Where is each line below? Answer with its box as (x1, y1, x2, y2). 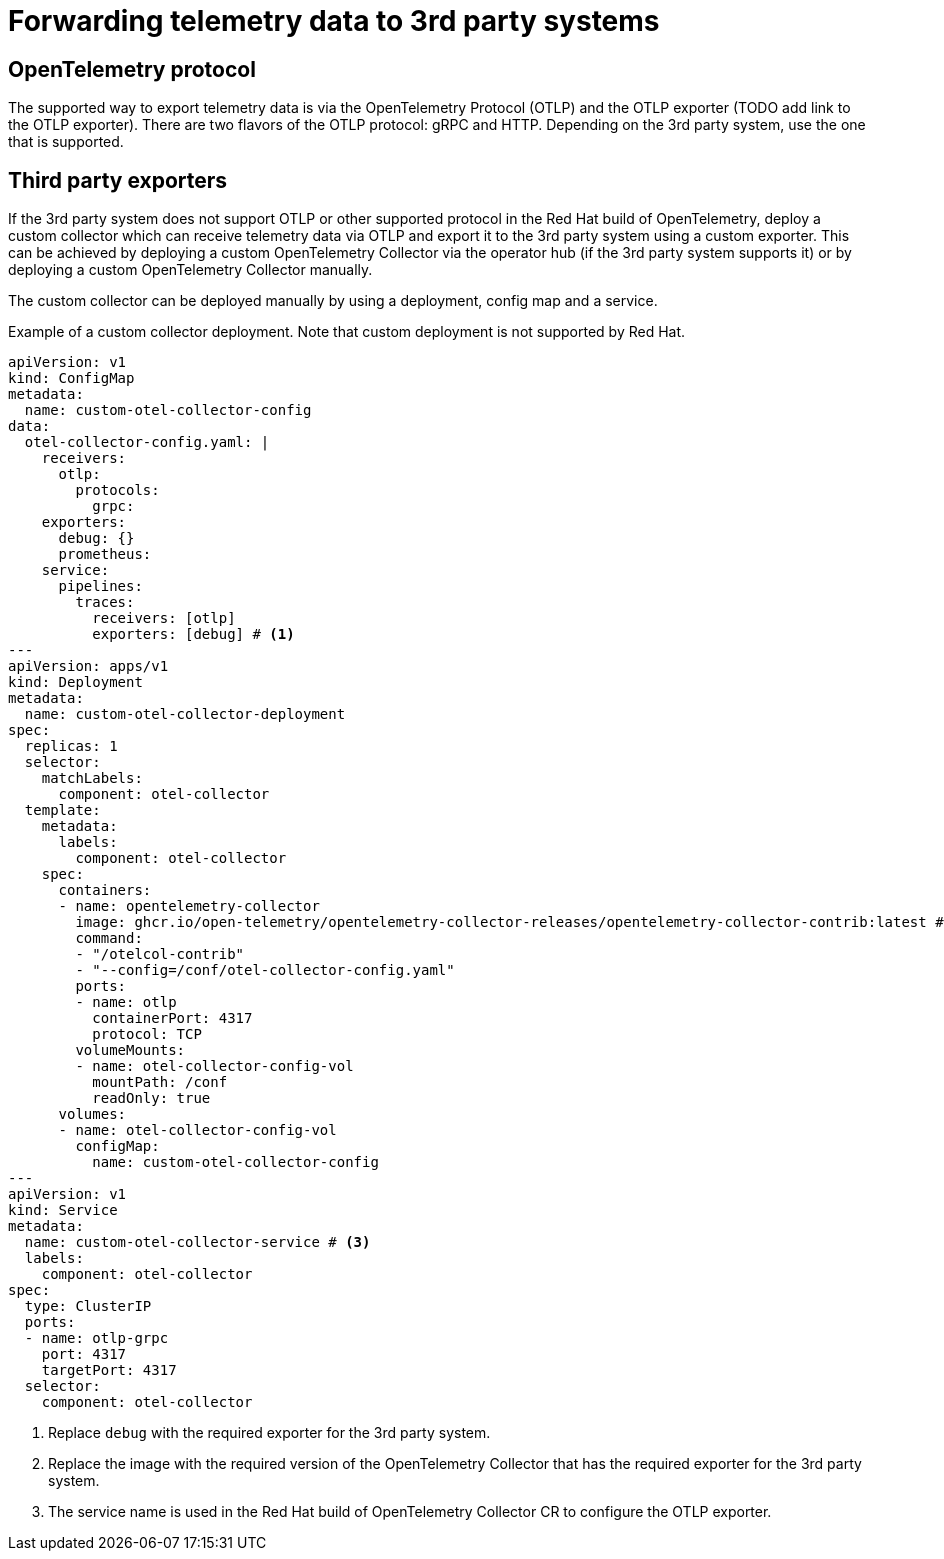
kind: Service (8, 1202, 118, 1219)
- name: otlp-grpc (24, 1330, 169, 1347)
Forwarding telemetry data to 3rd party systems (8, 4, 660, 38)
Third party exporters (8, 167, 228, 193)
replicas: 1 (24, 738, 118, 755)
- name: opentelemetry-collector (58, 898, 320, 915)
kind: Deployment (8, 674, 143, 691)
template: (24, 802, 101, 819)
